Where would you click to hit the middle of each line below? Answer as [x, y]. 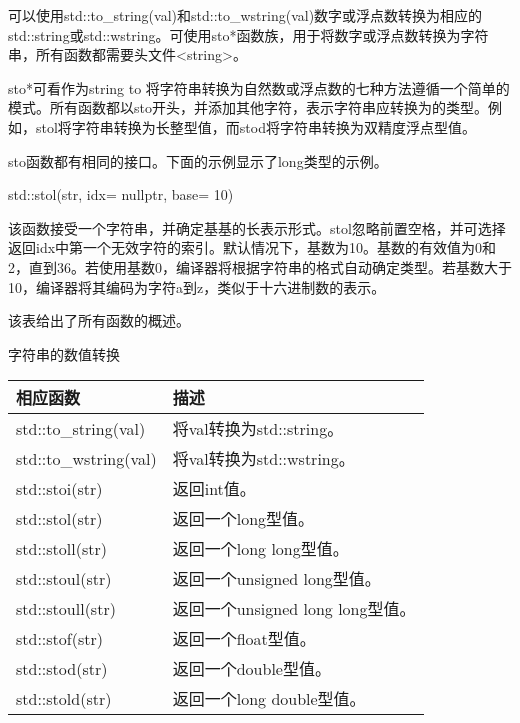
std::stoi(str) [59, 488]
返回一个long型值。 [243, 519]
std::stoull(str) [66, 608]
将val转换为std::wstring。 [263, 459]
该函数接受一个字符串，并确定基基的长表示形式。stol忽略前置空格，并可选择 [257, 227]
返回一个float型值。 [244, 639]
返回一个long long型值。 [260, 549]
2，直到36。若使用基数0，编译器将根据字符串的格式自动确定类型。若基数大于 [260, 266]
